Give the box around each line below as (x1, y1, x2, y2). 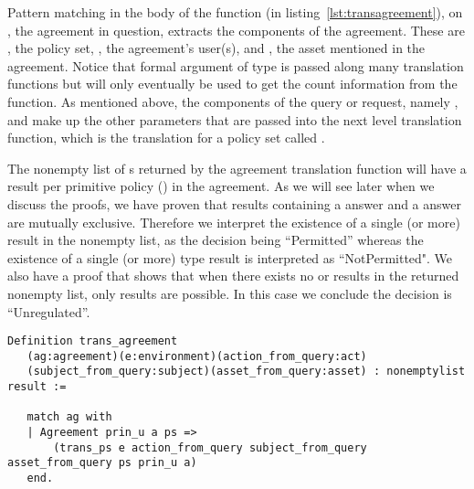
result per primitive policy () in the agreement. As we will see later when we (7, 176, 435, 196)
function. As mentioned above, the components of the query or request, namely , (7, 91, 458, 111)
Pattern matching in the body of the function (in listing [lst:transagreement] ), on (7, 3, 463, 21)
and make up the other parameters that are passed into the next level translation (7, 110, 462, 129)
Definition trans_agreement (7, 335, 178, 348)
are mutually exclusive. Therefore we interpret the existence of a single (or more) (7, 212, 460, 231)
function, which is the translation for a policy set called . (7, 128, 325, 147)
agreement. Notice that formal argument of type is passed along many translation (7, 56, 464, 75)
